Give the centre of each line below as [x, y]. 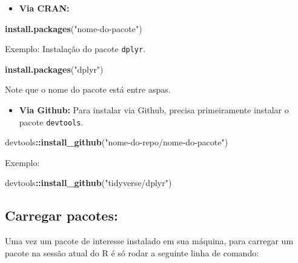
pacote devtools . [51, 122]
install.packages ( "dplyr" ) [54, 69]
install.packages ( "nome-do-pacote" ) [74, 28]
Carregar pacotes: [61, 215]
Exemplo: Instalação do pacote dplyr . [75, 49]
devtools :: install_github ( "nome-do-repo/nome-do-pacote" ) [117, 142]
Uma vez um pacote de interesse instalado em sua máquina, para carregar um [149, 241]
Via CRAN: [44, 8]
